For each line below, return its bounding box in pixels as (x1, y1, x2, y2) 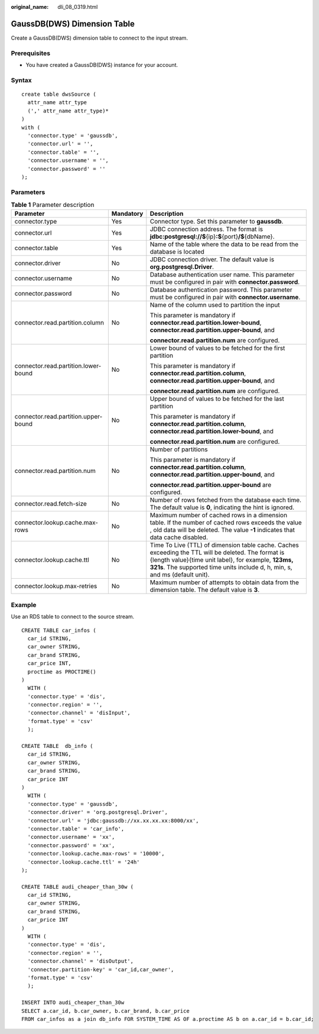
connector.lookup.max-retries (14, 582, 97, 591)
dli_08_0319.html (57, 4, 98, 10)
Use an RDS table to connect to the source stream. (11, 613, 135, 620)
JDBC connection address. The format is (149, 225, 263, 234)
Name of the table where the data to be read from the (149, 240, 299, 248)
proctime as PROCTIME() (27, 668, 97, 675)
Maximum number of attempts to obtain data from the (149, 578, 300, 586)
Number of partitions (149, 445, 208, 453)
